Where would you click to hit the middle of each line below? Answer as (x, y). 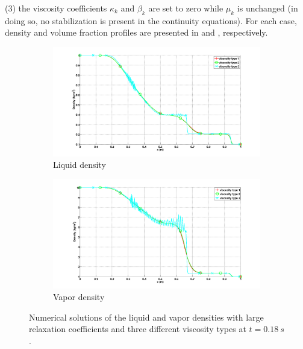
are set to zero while (186, 8)
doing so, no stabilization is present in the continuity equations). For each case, (151, 20)
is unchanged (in (267, 8)
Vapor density (79, 297)
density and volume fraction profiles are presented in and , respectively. (136, 32)
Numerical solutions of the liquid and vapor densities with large (146, 317)
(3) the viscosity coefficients (56, 8)
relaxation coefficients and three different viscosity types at (138, 329)
